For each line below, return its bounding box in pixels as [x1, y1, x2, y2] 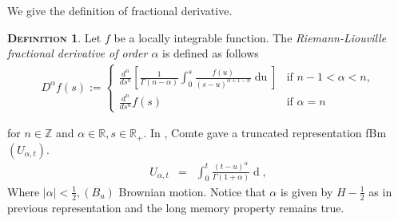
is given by [280, 183, 333, 199]
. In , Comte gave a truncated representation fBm [143, 124, 387, 141]
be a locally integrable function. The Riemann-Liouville [113, 29, 387, 45]
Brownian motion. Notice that [118, 183, 266, 199]
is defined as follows [162, 45, 259, 61]
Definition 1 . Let [7, 29, 101, 45]
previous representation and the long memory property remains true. [7, 199, 344, 215]
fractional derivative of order [7, 45, 148, 61]
